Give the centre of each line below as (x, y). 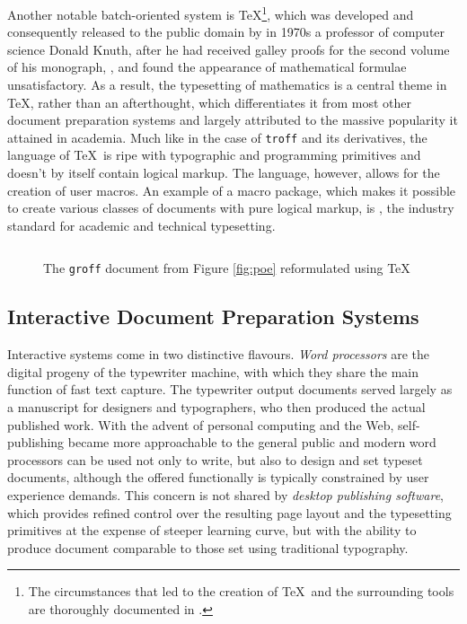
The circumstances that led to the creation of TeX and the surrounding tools (241, 591)
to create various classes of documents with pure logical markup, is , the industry (231, 208)
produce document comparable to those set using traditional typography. (208, 547)
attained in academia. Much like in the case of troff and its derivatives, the (217, 137)
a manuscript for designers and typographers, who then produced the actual (216, 407)
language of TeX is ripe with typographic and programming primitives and (214, 155)
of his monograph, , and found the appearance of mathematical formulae (207, 67)
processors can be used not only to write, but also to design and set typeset (215, 459)
